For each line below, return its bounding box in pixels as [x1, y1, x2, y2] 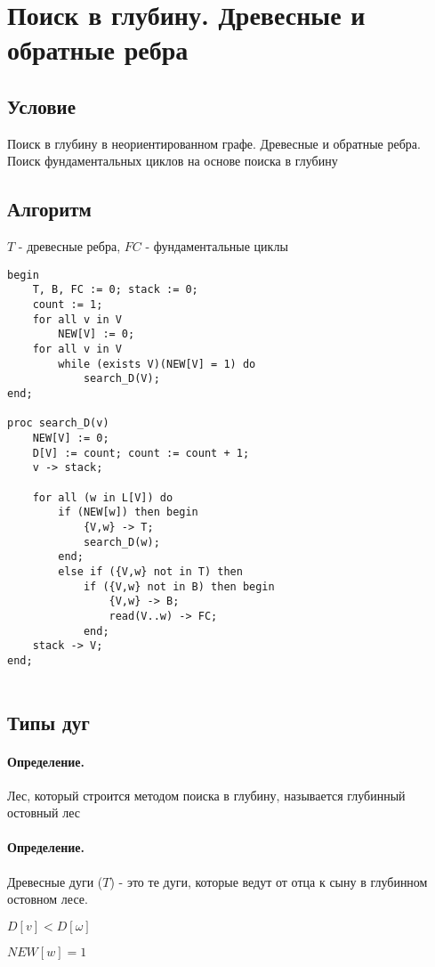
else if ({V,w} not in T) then [58, 565, 243, 578]
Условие [7, 92, 76, 119]
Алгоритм [7, 195, 92, 223]
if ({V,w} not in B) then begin [83, 580, 275, 593]
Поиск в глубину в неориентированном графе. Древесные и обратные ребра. [7, 134, 421, 152]
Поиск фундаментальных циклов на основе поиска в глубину [7, 151, 338, 170]
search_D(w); [83, 535, 160, 549]
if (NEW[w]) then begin [58, 506, 198, 519]
